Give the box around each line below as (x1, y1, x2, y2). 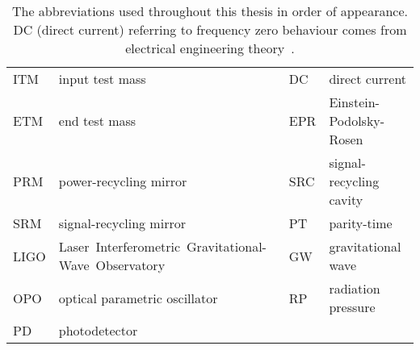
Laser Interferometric (58, 237, 181, 256)
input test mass (58, 69, 146, 88)
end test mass (58, 111, 136, 130)
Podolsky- (329, 111, 385, 130)
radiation (329, 279, 380, 298)
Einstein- (329, 93, 380, 111)
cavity (329, 190, 363, 209)
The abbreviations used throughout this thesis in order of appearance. (11, 2, 409, 20)
